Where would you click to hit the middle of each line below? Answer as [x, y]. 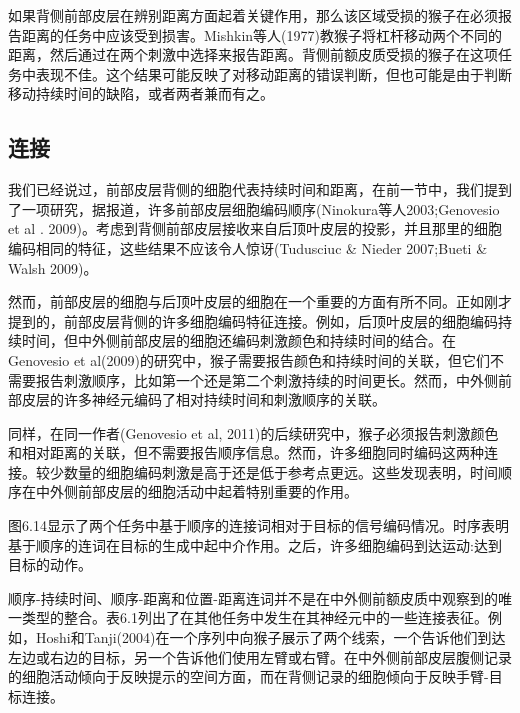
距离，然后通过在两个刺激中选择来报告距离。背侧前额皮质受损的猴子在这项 [253, 54]
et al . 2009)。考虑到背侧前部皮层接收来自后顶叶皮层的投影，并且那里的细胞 [255, 228]
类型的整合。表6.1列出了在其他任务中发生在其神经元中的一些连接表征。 [254, 617]
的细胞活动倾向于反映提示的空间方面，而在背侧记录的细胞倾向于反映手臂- [248, 676]
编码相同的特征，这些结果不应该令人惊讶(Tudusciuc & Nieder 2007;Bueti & [248, 247]
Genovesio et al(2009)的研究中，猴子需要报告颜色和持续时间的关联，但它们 [249, 359]
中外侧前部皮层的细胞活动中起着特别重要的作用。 [196, 491]
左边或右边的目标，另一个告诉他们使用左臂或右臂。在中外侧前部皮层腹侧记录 [260, 656]
